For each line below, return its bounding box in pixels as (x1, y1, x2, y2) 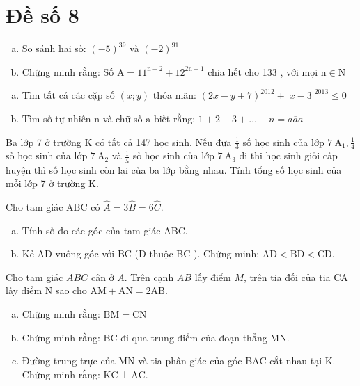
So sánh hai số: (22, 41, 86, 56)
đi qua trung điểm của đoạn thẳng (120, 330, 267, 344)
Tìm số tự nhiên (22, 111, 91, 125)
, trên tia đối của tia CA (244, 269, 348, 284)
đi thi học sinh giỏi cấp (239, 148, 338, 163)
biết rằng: (153, 111, 196, 125)
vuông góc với (55, 246, 115, 261)
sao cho (55, 283, 87, 298)
